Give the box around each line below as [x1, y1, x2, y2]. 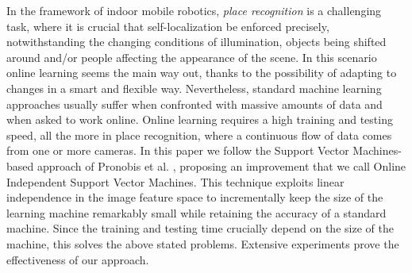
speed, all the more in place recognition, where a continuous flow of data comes [6, 126, 392, 143]
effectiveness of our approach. [6, 251, 149, 267]
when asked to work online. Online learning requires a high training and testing [6, 111, 393, 128]
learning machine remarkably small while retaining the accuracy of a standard [6, 204, 387, 221]
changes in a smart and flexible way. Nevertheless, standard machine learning [6, 79, 382, 96]
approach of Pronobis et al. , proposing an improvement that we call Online [37, 157, 406, 174]
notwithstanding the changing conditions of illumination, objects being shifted [6, 33, 387, 50]
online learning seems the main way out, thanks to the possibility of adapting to [6, 64, 397, 81]
